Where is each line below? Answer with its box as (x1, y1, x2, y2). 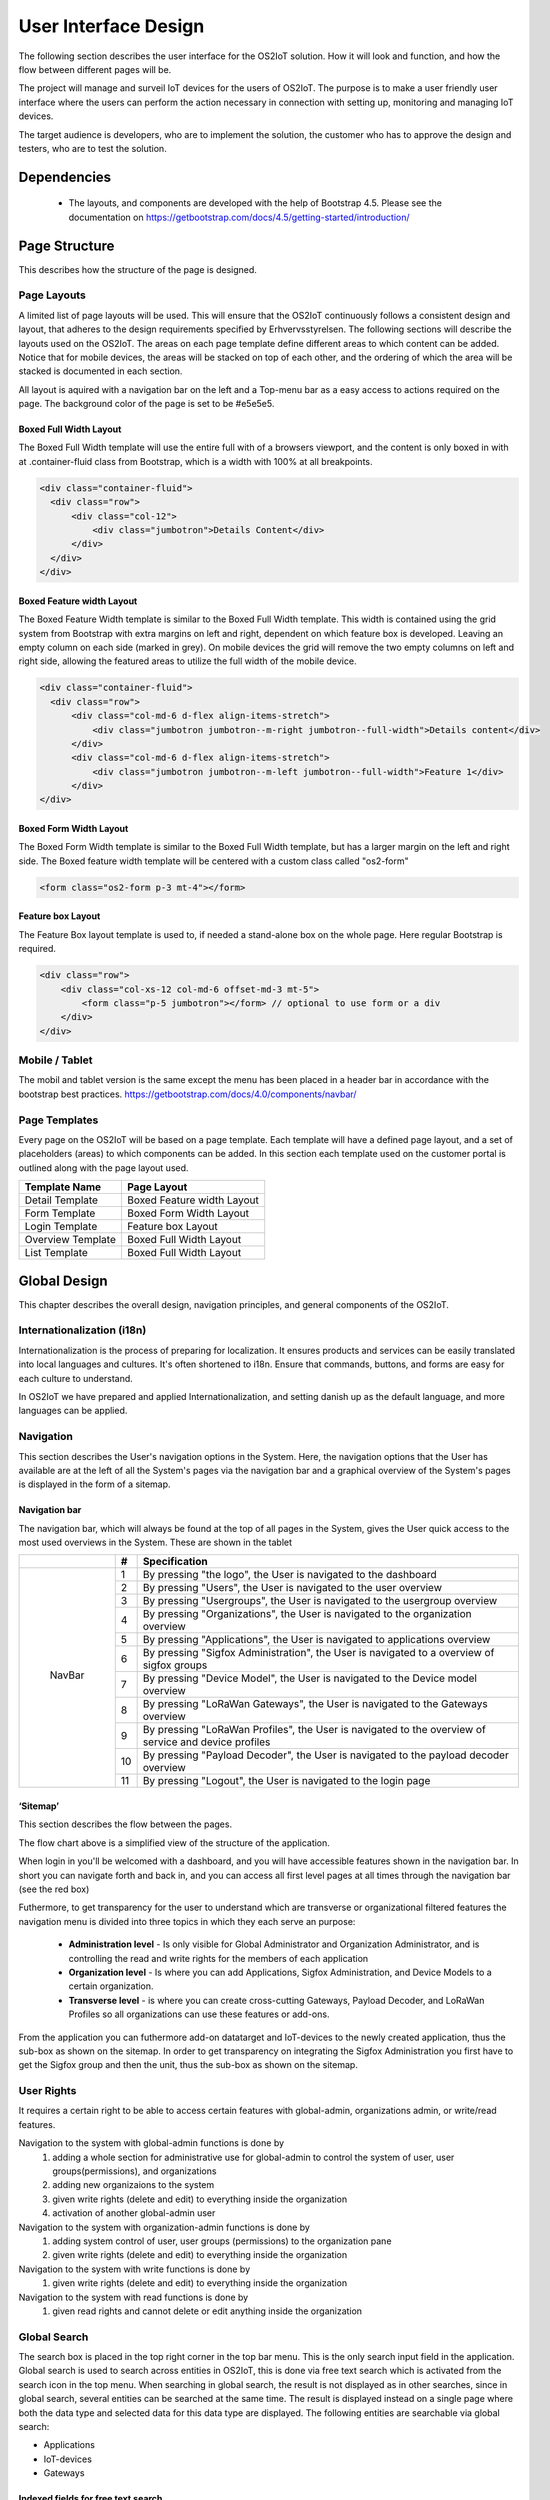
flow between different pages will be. (18, 63, 172, 75)
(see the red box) (18, 1883, 90, 1895)
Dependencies (18, 168, 112, 185)
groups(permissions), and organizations (52, 2165, 217, 2177)
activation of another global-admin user (52, 2207, 216, 2219)
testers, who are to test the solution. (18, 142, 167, 154)
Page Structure (18, 237, 115, 254)
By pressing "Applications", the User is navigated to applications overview (142, 1633, 491, 1647)
